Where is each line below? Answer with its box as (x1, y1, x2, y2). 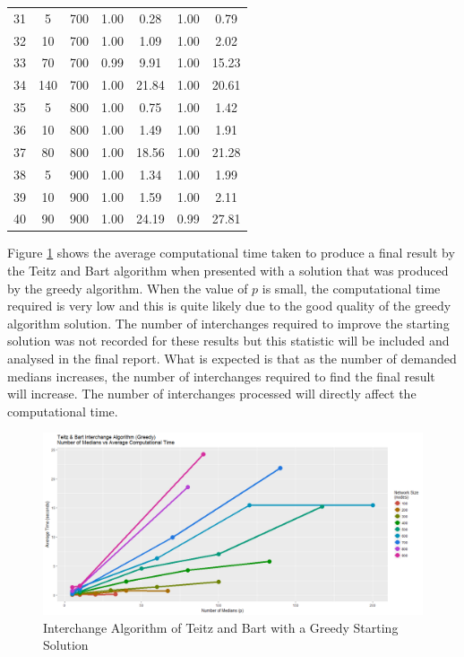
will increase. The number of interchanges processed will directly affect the (7, 384, 417, 403)
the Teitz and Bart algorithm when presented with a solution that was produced (7, 261, 449, 280)
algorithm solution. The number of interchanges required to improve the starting (7, 313, 450, 332)
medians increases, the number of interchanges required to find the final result (7, 366, 435, 385)
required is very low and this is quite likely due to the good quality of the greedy (7, 296, 451, 315)
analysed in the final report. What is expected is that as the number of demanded (7, 349, 457, 367)
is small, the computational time (262, 278, 441, 297)
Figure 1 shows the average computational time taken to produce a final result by (7, 243, 455, 262)
